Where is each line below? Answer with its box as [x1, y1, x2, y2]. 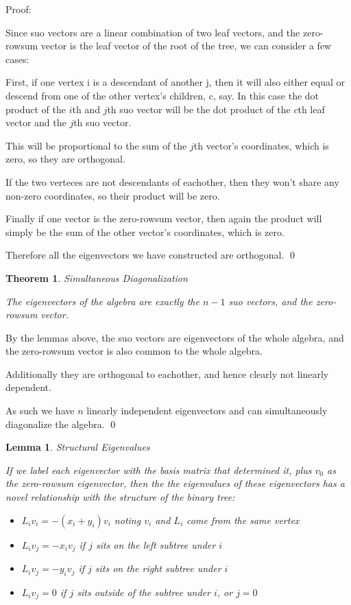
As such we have [5, 403, 75, 418]
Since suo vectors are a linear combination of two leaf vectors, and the [5, 25, 300, 39]
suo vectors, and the [228, 294, 313, 308]
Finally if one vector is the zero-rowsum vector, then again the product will [5, 211, 322, 226]
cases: [5, 51, 29, 66]
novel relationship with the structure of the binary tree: [5, 490, 235, 504]
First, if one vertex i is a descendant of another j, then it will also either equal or [5, 75, 345, 89]
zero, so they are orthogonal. [5, 152, 125, 166]
